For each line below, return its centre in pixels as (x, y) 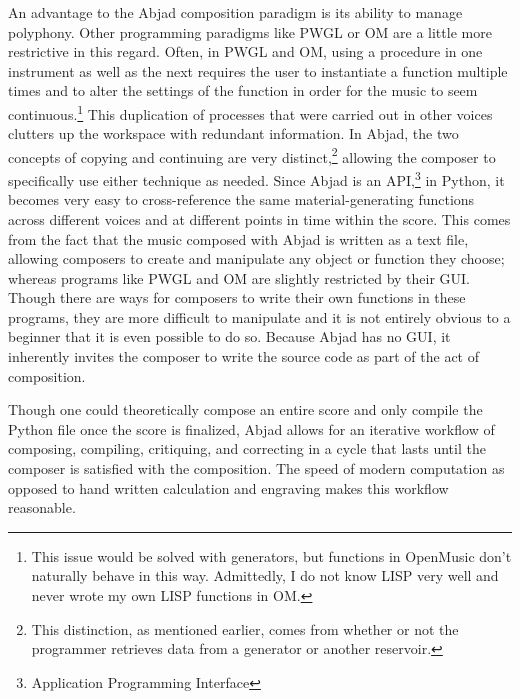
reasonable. (42, 507)
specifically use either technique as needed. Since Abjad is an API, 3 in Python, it (256, 178)
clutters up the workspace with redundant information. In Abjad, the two (233, 133)
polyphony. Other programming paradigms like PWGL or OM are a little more (250, 31)
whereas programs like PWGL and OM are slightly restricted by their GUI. (239, 277)
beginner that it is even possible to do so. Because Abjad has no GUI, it (229, 336)
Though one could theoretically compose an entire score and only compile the (245, 409)
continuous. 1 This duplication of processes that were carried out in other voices (250, 112)
